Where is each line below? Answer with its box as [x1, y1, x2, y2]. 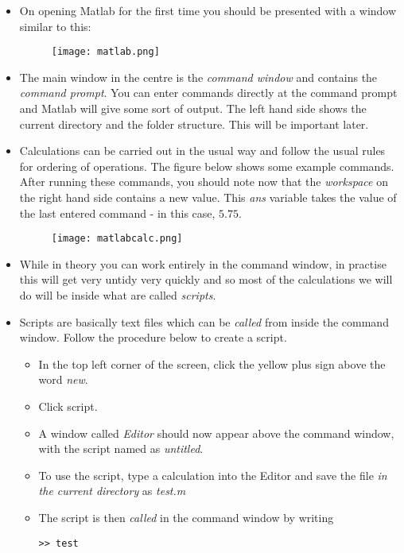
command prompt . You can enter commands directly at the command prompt [19, 84, 398, 101]
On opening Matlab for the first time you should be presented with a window [19, 2, 397, 18]
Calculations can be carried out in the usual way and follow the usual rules [19, 142, 386, 159]
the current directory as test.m [38, 482, 186, 499]
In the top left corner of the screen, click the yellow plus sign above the [38, 355, 386, 372]
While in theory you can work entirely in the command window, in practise [19, 255, 387, 272]
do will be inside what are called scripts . [19, 287, 216, 304]
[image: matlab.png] [51, 46, 160, 58]
